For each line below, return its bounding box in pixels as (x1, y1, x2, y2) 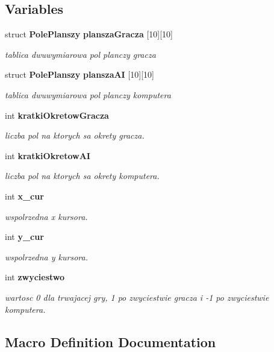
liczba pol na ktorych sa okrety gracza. (5, 129, 145, 142)
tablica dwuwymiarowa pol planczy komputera (5, 88, 171, 101)
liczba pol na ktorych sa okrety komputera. (5, 169, 160, 182)
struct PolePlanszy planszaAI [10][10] (5, 68, 154, 81)
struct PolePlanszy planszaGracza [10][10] (5, 28, 173, 40)
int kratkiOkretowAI (5, 149, 90, 162)
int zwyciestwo (5, 271, 65, 283)
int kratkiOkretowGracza (5, 108, 109, 121)
